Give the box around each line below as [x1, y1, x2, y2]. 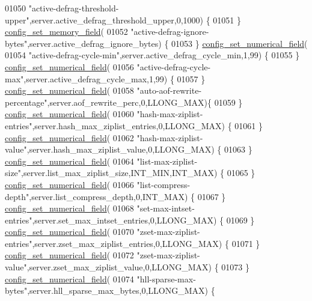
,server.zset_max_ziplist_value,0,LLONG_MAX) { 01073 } [26, 261, 249, 273]
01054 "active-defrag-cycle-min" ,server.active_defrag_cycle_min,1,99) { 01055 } [5, 49, 300, 61]
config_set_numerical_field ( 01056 [5, 60, 134, 73]
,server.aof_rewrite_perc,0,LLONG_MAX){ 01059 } [47, 96, 243, 108]
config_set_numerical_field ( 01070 [5, 225, 134, 238]
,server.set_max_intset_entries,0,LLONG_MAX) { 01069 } [32, 213, 255, 226]
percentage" [5, 96, 47, 108]
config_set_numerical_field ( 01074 [5, 272, 134, 285]
